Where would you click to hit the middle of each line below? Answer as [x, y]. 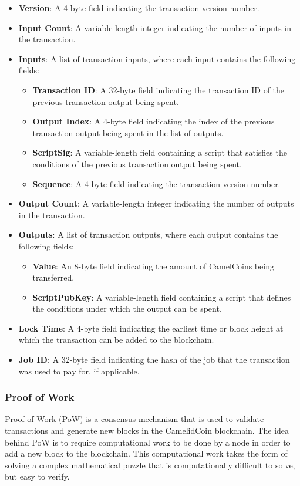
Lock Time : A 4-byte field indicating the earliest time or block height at [151, 328]
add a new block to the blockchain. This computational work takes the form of [146, 453]
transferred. [53, 277]
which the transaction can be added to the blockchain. [116, 340]
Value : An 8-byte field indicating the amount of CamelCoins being [153, 266]
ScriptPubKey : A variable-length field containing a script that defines [162, 297]
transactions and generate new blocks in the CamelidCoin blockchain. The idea [147, 431]
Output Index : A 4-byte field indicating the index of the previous [154, 121]
